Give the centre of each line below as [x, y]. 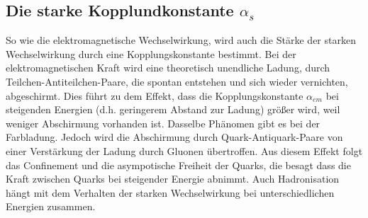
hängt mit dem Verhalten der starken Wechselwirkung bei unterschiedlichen [170, 192]
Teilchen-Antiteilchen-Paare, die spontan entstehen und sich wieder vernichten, [177, 81]
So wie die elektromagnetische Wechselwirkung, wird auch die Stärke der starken [181, 40]
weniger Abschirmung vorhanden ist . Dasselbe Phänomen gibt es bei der [163, 123]
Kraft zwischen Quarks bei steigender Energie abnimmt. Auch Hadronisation [173, 179]
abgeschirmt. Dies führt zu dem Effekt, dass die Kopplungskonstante [155, 95]
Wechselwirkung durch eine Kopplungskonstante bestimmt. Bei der [151, 53]
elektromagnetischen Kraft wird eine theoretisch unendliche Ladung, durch [168, 68]
